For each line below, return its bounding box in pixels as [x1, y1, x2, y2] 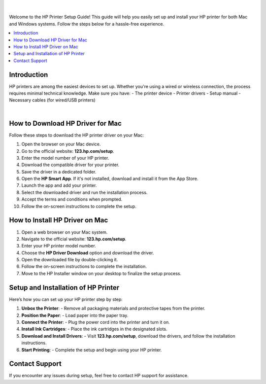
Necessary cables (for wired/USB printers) [9, 97, 96, 103]
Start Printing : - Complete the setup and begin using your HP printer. [21, 347, 162, 352]
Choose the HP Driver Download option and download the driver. [21, 249, 154, 256]
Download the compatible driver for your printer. [21, 162, 120, 168]
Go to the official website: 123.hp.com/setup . [21, 148, 114, 154]
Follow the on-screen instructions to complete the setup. [21, 203, 136, 209]
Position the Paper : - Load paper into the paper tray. [21, 312, 129, 318]
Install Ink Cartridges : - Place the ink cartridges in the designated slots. [21, 326, 167, 332]
